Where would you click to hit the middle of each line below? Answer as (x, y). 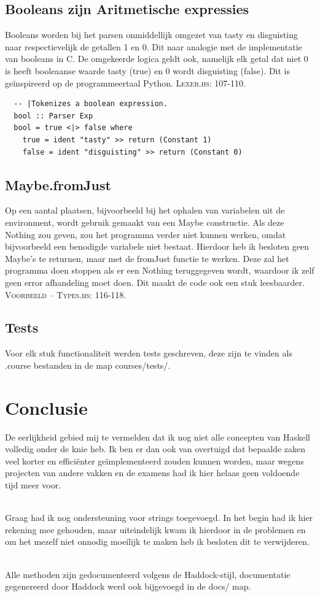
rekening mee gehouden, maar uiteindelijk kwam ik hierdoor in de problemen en (155, 529)
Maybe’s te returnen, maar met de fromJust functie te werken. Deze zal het (147, 258)
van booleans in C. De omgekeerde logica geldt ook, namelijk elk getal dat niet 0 (157, 59)
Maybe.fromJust (58, 184)
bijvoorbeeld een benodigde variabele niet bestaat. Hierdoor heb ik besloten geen (157, 246)
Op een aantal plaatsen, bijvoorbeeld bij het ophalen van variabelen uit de (145, 210)
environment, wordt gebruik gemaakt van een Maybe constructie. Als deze (145, 222)
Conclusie (46, 407)
